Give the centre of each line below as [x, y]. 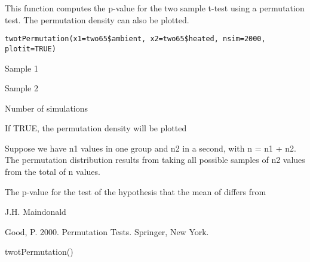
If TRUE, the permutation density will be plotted [96, 128]
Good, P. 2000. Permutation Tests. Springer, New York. [107, 231]
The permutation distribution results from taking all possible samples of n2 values [155, 160]
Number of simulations [47, 108]
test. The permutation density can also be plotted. [97, 19]
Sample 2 [22, 88]
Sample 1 [22, 68]
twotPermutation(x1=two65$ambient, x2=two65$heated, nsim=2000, [135, 39]
